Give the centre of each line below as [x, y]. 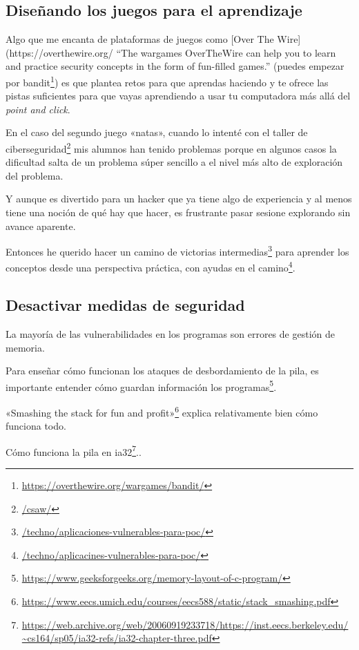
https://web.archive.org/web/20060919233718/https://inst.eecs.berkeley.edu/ [185, 624]
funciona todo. [36, 426]
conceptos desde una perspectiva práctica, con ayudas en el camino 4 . [151, 267]
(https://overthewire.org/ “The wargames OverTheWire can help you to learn [171, 52]
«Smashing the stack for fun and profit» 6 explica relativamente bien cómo [162, 411]
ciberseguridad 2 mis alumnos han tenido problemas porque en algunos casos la [171, 147]
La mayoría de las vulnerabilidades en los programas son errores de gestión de [170, 333]
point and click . [38, 109]
